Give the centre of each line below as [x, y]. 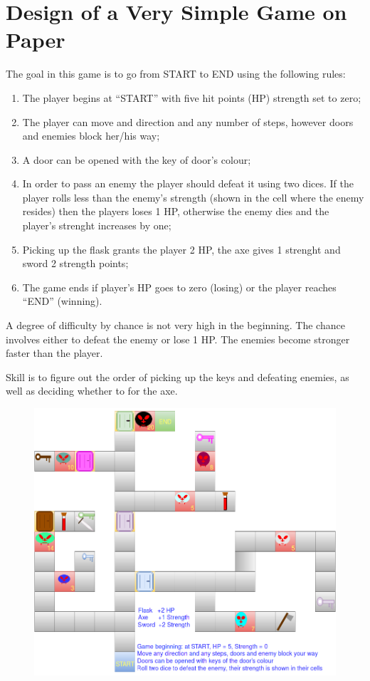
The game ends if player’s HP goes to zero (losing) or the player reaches [179, 287]
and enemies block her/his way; [91, 136]
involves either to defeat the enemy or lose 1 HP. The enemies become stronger [178, 339]
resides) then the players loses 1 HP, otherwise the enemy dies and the [176, 211]
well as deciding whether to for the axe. [92, 391]
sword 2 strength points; [75, 263]
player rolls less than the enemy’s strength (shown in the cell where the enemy [193, 197]
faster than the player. [54, 353]
